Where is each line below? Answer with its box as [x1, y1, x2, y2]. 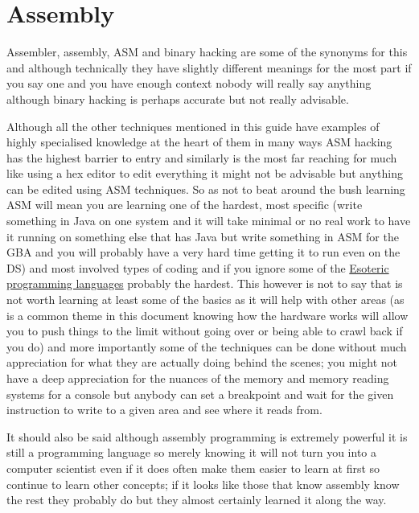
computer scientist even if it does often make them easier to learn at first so [6, 459, 380, 476]
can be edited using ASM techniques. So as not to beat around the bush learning [6, 180, 405, 197]
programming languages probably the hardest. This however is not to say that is [6, 275, 403, 292]
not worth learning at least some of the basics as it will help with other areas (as [6, 291, 405, 308]
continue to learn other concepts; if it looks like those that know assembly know [6, 475, 400, 492]
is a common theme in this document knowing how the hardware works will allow [6, 306, 409, 323]
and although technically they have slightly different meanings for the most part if [6, 59, 412, 76]
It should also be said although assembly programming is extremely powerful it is [6, 428, 408, 445]
